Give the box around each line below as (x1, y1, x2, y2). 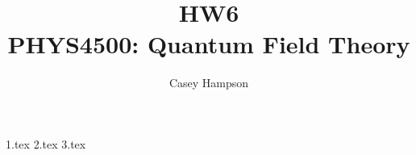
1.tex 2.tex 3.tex (6, 135, 86, 152)
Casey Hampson (168, 74, 249, 91)
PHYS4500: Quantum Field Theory (7, 27, 410, 61)
